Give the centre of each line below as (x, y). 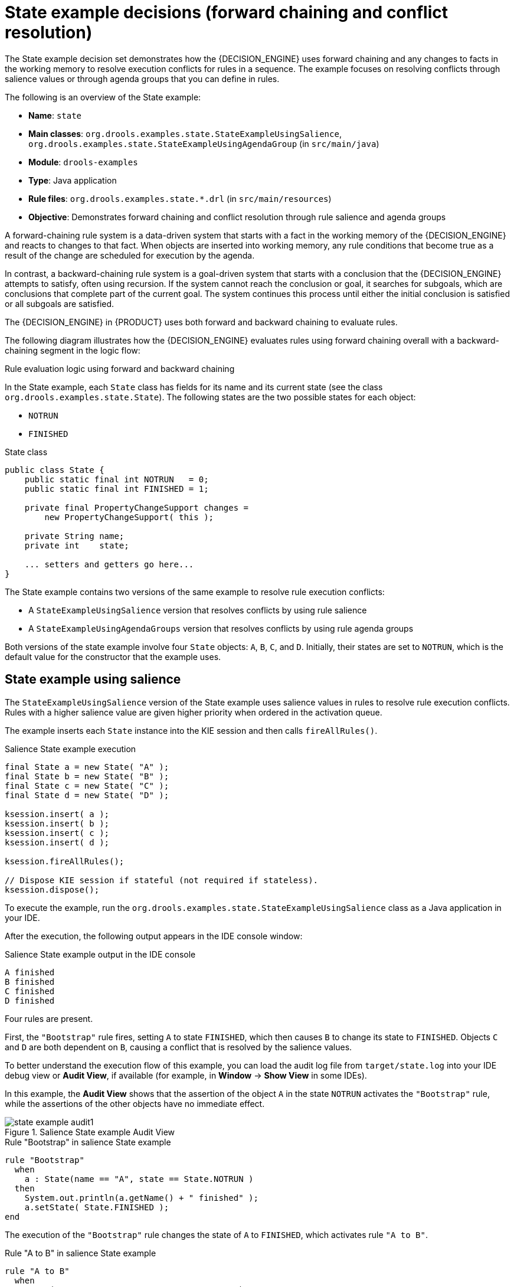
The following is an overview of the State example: (103, 97)
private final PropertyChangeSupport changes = (137, 507)
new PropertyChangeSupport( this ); (129, 517)
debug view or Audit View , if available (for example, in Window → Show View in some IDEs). (186, 1075)
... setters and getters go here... (109, 564)
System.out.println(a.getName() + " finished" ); (141, 1198)
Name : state (55, 115)
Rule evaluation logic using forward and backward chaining (120, 368)
